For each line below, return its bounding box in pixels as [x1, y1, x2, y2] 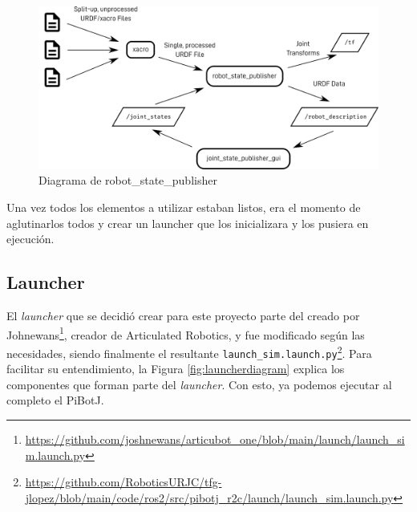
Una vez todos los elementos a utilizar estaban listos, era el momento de [6, 199, 361, 216]
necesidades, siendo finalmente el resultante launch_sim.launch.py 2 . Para [6, 342, 372, 361]
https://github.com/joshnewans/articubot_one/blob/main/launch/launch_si [25, 431, 405, 447]
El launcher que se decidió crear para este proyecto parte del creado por [6, 307, 360, 324]
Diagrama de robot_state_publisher [38, 172, 217, 189]
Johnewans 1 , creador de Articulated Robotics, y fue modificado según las [6, 323, 365, 343]
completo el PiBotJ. [6, 392, 104, 408]
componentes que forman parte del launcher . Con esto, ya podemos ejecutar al [6, 376, 392, 392]
